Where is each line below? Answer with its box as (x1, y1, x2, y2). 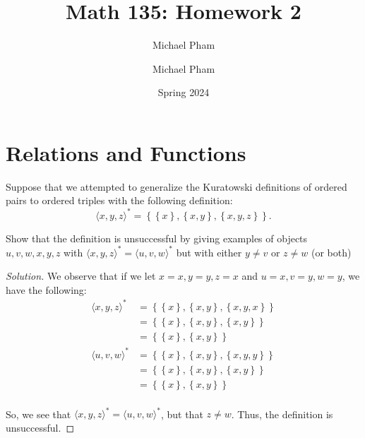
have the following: (6, 282, 87, 297)
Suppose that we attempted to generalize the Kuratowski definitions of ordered (6, 179, 347, 194)
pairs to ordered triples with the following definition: (6, 193, 233, 208)
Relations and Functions (6, 138, 246, 167)
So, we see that (6, 406, 71, 421)
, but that (160, 406, 203, 421)
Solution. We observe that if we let (6, 268, 156, 283)
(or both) (311, 244, 352, 259)
